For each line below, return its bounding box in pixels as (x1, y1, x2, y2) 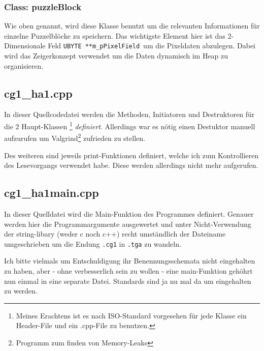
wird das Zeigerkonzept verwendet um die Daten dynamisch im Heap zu (4, 50, 228, 61)
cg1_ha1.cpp (4, 85, 73, 101)
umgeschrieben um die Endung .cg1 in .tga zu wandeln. (4, 238, 181, 249)
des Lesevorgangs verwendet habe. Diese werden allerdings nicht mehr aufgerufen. (4, 160, 258, 170)
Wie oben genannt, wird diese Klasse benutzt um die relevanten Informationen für (4, 20, 260, 31)
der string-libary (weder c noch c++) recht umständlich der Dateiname (4, 228, 226, 239)
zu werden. (4, 285, 38, 296)
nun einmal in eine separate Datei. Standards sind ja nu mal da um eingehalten (4, 275, 251, 286)
